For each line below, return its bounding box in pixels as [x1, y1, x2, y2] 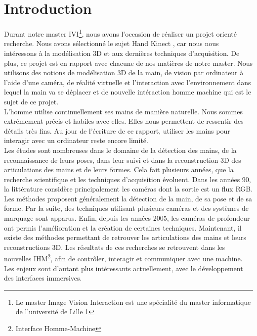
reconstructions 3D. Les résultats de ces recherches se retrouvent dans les [4, 241, 225, 252]
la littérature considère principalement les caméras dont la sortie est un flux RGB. [4, 184, 253, 194]
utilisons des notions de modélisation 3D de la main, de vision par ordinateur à [4, 67, 244, 78]
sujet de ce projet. [4, 96, 59, 106]
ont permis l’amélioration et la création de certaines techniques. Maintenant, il [4, 222, 242, 233]
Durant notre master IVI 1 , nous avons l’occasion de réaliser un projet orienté [4, 27, 237, 39]
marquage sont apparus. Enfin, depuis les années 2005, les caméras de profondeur [4, 213, 250, 223]
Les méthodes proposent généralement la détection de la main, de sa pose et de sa [4, 193, 252, 203]
